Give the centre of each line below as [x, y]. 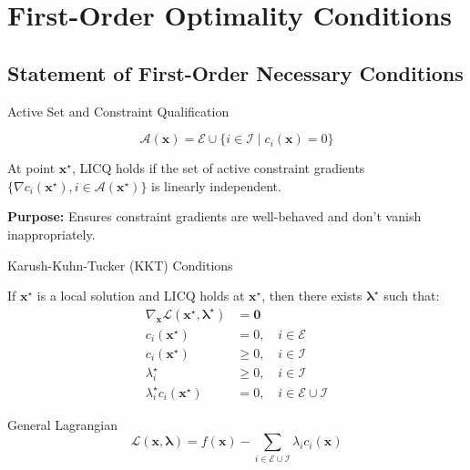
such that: [412, 296]
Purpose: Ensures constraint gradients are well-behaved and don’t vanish [215, 216]
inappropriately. [51, 234]
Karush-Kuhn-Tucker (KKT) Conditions [120, 265]
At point [31, 168]
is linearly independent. [216, 185]
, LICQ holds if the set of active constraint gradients [218, 168]
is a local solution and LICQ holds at [141, 296]
